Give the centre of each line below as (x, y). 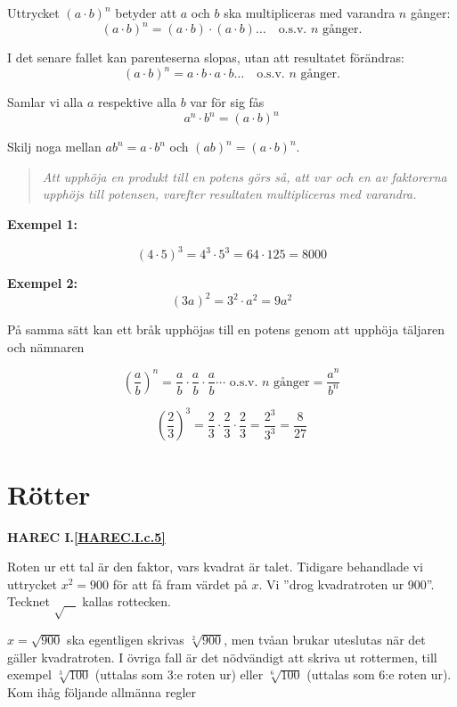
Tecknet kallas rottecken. (89, 601)
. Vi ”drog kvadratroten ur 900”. (347, 584)
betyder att (146, 12)
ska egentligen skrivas (126, 640)
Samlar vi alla (45, 102)
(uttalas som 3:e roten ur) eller (179, 674)
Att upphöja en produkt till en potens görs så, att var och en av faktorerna (245, 176)
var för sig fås (227, 102)
